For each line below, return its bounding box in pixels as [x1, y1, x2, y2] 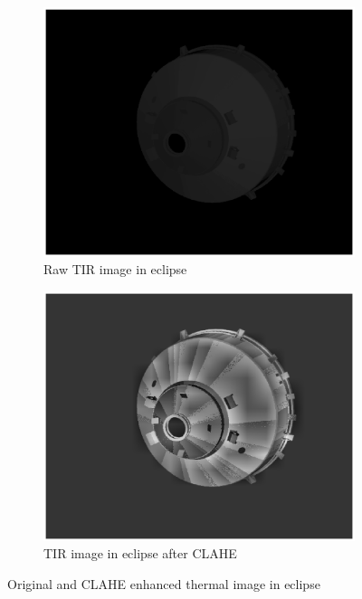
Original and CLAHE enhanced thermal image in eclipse [7, 574, 320, 593]
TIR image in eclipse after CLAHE [43, 544, 237, 563]
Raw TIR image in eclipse [43, 260, 187, 279]
